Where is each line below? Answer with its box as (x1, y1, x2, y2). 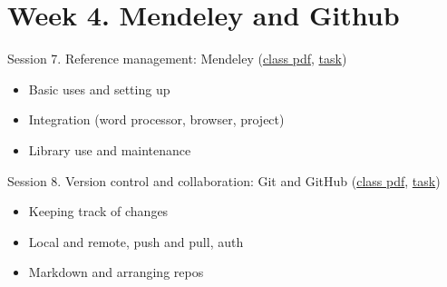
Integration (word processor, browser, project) (28, 110, 285, 129)
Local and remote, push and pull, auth (28, 232, 244, 251)
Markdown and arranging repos (28, 262, 204, 282)
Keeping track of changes (28, 202, 169, 221)
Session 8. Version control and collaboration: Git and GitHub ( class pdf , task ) (7, 171, 441, 190)
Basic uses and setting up (28, 79, 170, 98)
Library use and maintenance (28, 140, 191, 159)
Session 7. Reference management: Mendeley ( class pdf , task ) (7, 49, 347, 68)
